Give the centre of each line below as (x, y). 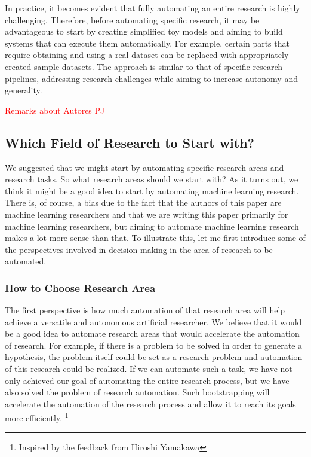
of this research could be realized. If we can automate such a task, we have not (149, 369)
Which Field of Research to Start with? (130, 142)
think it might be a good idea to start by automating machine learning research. (152, 191)
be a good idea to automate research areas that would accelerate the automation (152, 333)
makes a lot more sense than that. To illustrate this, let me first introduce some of (155, 238)
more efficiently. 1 (37, 417)
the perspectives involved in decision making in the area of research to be (139, 249)
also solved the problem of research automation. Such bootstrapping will (137, 392)
